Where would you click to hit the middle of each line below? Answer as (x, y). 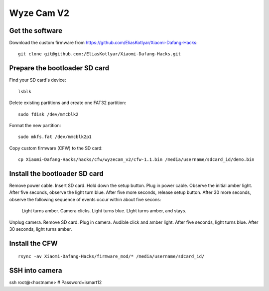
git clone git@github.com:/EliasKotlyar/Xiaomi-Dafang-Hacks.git (100, 54)
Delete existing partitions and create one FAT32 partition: (68, 103)
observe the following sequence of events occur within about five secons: (85, 199)
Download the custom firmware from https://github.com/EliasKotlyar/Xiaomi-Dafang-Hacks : (103, 43)
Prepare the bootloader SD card (59, 68)
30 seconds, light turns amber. (41, 229)
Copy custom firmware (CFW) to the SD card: (56, 148)
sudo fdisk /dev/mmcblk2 (48, 114)
